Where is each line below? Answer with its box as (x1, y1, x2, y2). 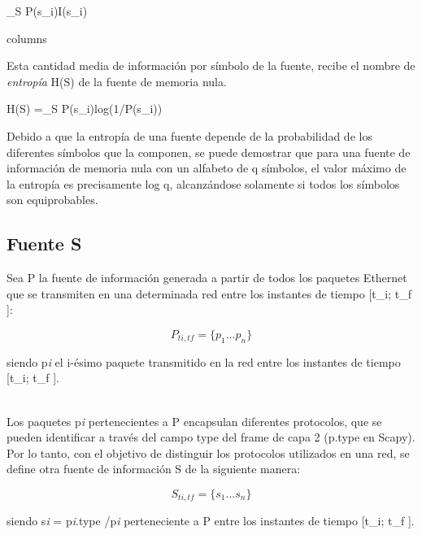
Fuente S (7, 231, 82, 256)
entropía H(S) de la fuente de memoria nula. (7, 72, 227, 89)
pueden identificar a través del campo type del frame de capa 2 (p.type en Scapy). (7, 428, 415, 446)
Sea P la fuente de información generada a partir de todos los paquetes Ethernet (7, 269, 407, 286)
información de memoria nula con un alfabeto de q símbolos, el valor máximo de (7, 159, 407, 176)
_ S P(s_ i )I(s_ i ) (7, 2, 88, 19)
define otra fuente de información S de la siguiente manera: (7, 460, 301, 477)
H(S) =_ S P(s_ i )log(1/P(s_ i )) (7, 100, 163, 117)
